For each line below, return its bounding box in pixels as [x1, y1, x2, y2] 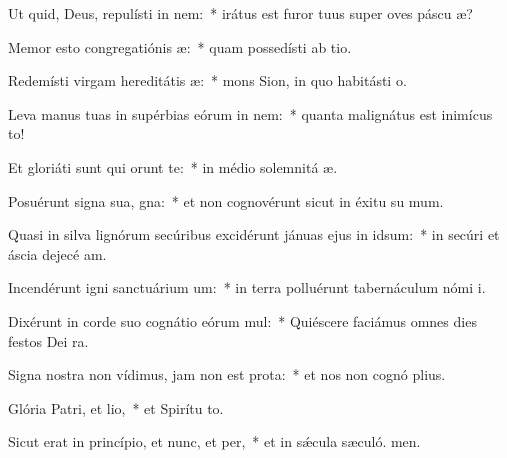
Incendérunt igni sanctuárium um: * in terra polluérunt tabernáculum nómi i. [8, 277, 486, 298]
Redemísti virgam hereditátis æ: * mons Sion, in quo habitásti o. [8, 70, 407, 91]
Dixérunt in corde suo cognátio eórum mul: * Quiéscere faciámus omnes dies [8, 310, 477, 331]
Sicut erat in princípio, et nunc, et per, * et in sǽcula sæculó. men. [8, 431, 421, 452]
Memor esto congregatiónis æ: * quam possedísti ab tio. [8, 36, 352, 57]
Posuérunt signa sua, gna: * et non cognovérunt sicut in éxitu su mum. [8, 190, 444, 211]
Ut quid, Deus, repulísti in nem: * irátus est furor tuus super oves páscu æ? [8, 3, 473, 23]
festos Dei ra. [8, 330, 89, 351]
